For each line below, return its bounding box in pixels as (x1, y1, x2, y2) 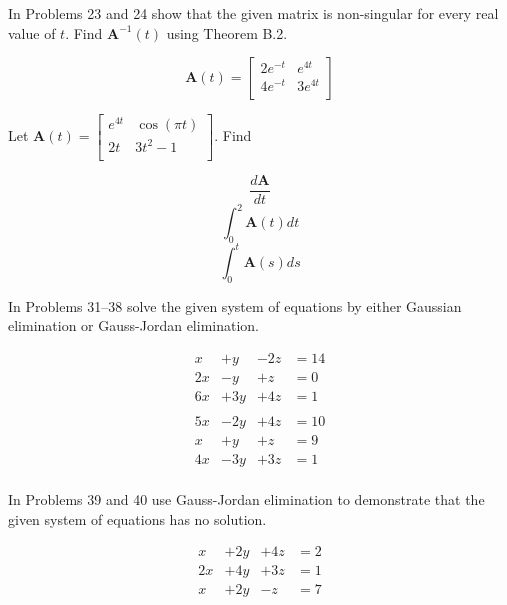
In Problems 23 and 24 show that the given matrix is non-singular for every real (8, 3, 499, 23)
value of (8, 22, 56, 43)
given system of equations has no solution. (8, 508, 267, 529)
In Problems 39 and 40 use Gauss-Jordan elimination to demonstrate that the (8, 488, 485, 509)
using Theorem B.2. (166, 22, 288, 43)
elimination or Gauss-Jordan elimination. (8, 315, 260, 336)
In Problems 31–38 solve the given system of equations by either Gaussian (8, 295, 462, 316)
